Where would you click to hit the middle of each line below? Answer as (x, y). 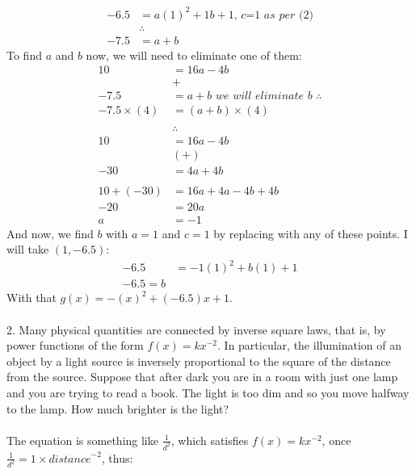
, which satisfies (210, 440)
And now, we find (50, 233)
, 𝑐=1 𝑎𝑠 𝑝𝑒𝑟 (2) (273, 15)
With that (32, 298)
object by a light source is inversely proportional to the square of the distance (199, 361)
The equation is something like (82, 440)
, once (336, 440)
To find (24, 55)
